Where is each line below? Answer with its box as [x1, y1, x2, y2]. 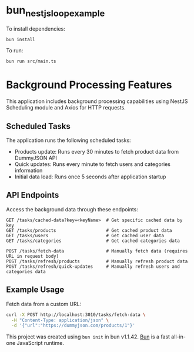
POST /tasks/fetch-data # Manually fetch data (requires [6, 248, 188, 254]
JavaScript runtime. [16, 340, 65, 347]
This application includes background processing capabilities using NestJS [6, 98, 188, 105]
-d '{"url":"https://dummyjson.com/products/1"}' [11, 323, 135, 328]
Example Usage [6, 285, 65, 295]
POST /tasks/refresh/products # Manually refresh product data [6, 258, 188, 264]
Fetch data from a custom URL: [6, 300, 82, 307]
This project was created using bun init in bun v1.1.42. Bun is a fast [6, 333, 170, 340]
